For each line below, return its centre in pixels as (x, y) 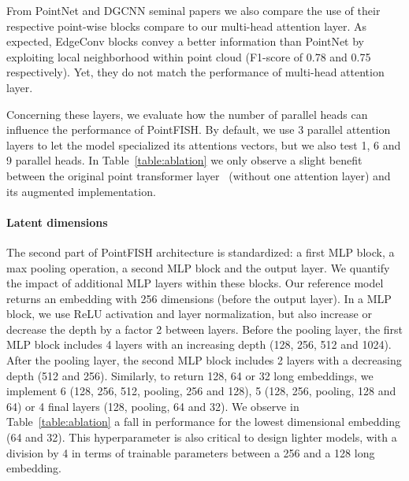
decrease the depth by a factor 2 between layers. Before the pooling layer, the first (205, 329)
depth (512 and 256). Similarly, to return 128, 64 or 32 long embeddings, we (190, 375)
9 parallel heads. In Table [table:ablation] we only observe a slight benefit (184, 160)
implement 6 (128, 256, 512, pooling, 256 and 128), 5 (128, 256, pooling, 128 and (201, 391)
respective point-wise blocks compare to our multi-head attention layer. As (186, 26)
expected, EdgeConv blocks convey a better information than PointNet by (186, 41)
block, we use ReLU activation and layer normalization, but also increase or (189, 314)
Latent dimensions (57, 222)
